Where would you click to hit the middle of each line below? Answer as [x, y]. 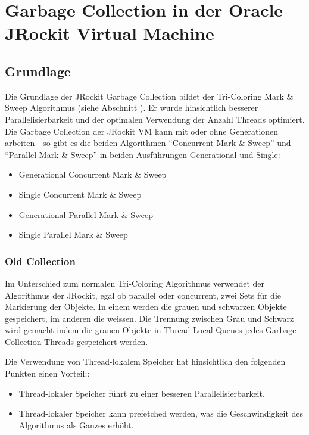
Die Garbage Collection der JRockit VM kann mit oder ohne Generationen [142, 131]
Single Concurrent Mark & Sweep [80, 194]
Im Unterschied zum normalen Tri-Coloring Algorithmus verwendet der [135, 283]
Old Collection [40, 261]
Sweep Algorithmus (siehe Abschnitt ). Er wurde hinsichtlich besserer [132, 108]
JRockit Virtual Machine [110, 33]
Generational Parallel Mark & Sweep [86, 214]
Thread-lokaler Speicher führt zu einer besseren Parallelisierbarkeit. [142, 393]
